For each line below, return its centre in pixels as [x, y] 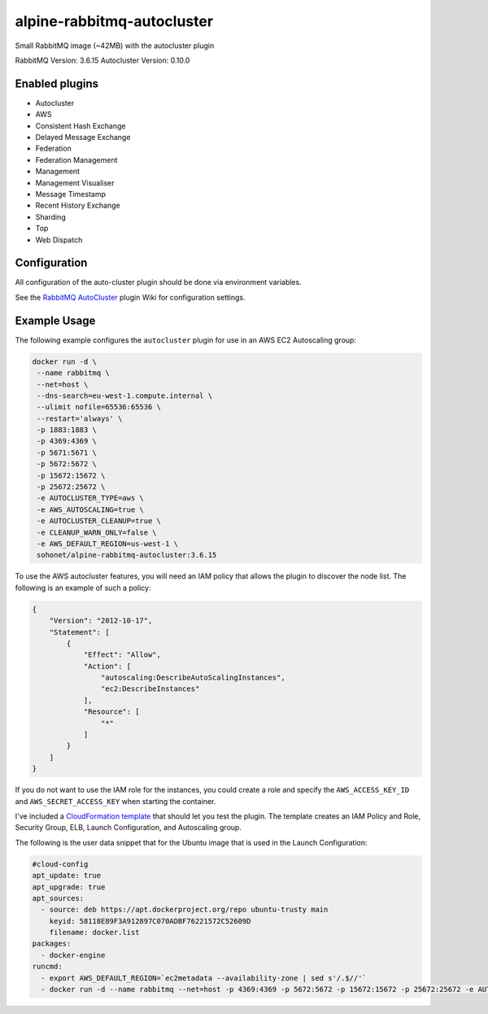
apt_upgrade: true [69, 887]
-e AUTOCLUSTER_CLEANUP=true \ [99, 521]
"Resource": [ [111, 712]
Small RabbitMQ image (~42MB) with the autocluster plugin [115, 46]
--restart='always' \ [80, 418]
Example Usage [55, 320]
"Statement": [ [79, 632]
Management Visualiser [75, 182]
